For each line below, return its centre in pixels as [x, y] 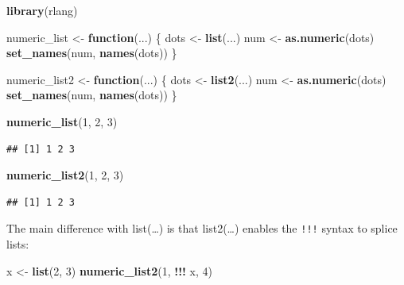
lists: [18, 244]
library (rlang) [42, 10]
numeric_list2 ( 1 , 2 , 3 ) [65, 175]
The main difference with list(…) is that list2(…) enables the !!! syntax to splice [202, 228]
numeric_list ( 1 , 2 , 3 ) [62, 121]
